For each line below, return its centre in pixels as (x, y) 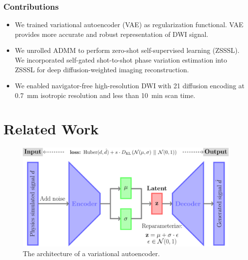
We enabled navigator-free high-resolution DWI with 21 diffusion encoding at (130, 86)
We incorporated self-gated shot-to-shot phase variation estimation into (121, 60)
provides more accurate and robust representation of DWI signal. (111, 34)
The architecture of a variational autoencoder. (91, 253)
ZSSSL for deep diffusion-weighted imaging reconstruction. (102, 69)
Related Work (51, 128)
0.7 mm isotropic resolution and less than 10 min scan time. (105, 95)
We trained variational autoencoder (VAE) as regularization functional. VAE (129, 24)
